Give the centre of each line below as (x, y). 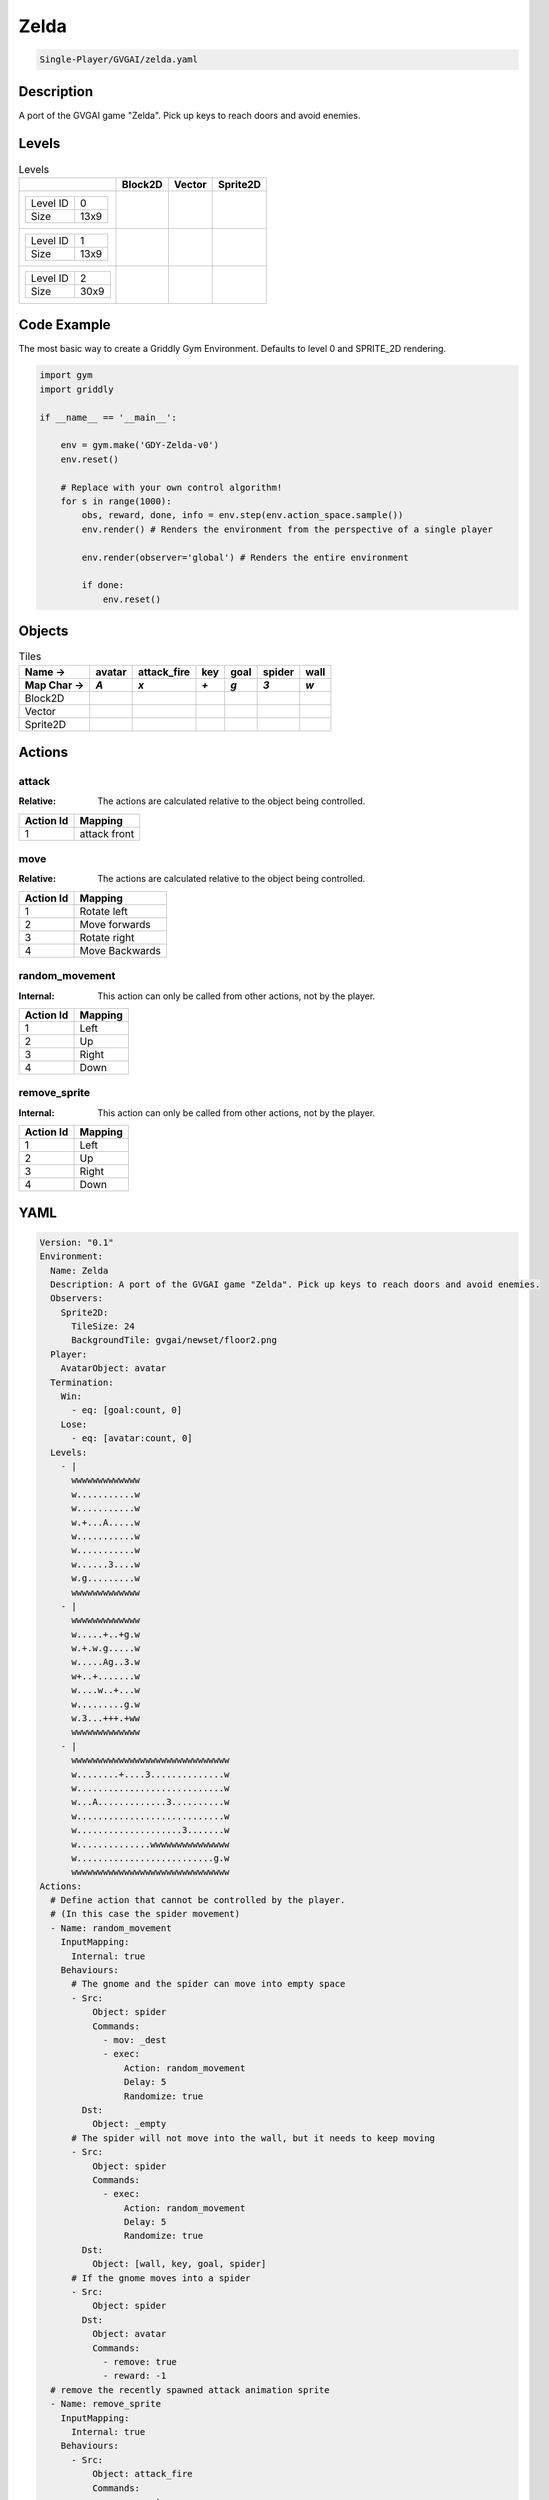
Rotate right (107, 937)
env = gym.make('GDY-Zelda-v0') (140, 445)
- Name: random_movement (111, 1928)
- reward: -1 (134, 2376)
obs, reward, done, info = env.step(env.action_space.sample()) (242, 515)
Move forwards (115, 924)
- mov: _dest (134, 2040)
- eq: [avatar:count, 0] (132, 1438)
